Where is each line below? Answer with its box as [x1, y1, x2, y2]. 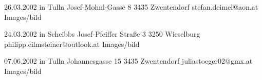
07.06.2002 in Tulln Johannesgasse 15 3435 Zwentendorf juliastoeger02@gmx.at [4, 56, 253, 66]
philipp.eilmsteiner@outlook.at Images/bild [4, 38, 140, 49]
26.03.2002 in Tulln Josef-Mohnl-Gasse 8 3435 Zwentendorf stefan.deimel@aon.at [4, 2, 258, 12]
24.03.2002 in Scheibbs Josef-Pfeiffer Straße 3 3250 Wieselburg [4, 29, 200, 39]
